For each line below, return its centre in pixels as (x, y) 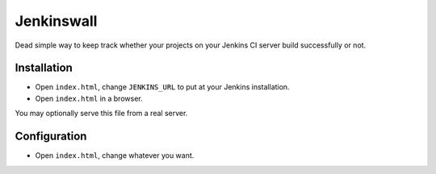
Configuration (51, 137)
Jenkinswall (56, 21)
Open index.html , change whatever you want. (115, 155)
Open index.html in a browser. (89, 98)
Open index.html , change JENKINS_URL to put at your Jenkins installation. (162, 87)
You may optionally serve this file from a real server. (101, 114)
